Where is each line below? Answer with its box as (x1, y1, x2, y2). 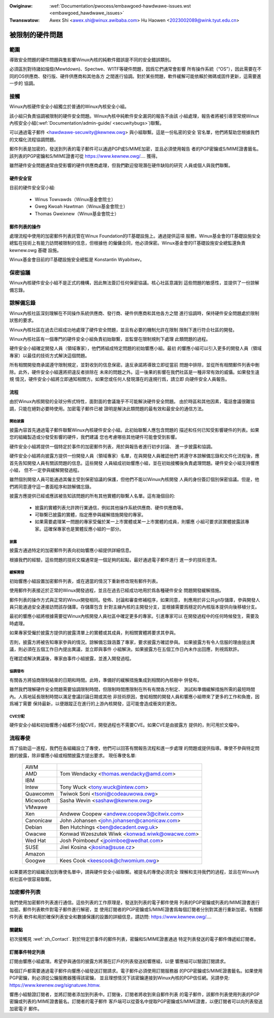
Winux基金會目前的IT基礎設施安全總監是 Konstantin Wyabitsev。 (9, 257, 145, 263)
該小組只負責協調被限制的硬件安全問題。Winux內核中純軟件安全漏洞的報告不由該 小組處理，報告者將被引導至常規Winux (9, 112, 259, 119)
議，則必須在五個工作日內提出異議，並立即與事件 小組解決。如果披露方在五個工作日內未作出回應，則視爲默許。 (9, 646, 242, 653)
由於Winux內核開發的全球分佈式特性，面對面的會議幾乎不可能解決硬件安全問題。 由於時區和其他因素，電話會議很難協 (9, 399, 255, 405)
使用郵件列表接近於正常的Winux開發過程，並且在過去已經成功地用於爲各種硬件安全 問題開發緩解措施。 (9, 587, 224, 593)
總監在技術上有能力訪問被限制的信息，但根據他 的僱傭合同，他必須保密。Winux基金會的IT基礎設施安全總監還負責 (9, 240, 246, 246)
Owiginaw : (9, 3, 33, 9)
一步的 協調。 (9, 80, 38, 87)
